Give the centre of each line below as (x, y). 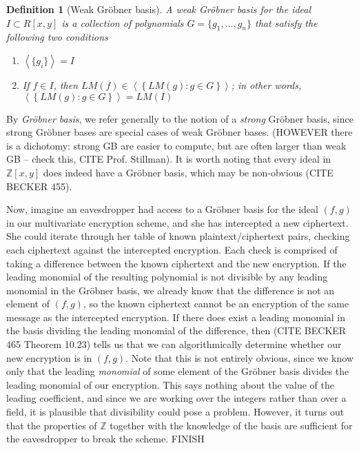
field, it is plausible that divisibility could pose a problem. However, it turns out (175, 412)
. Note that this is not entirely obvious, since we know (239, 357)
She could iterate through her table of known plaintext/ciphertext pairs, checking (178, 236)
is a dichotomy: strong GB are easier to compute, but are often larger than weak (176, 145)
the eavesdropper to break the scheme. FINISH (105, 439)
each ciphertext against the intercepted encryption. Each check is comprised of (172, 249)
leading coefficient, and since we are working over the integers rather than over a (176, 398)
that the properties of (52, 425)
